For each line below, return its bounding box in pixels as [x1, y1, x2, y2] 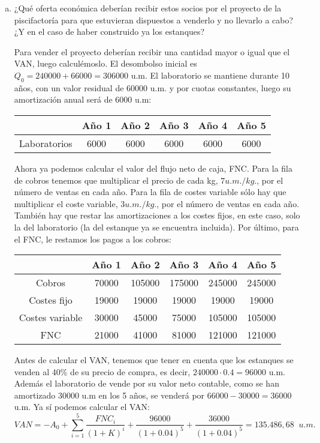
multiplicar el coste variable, [14, 197, 118, 209]
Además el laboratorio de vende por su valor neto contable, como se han [14, 377, 279, 390]
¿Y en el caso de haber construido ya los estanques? [14, 25, 205, 38]
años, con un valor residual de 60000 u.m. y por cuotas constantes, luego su [14, 81, 291, 94]
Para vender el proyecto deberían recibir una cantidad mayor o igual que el [14, 45, 290, 58]
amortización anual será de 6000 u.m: [14, 93, 152, 106]
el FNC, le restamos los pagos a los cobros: [14, 232, 171, 245]
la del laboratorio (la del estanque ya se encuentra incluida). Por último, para [14, 220, 299, 233]
